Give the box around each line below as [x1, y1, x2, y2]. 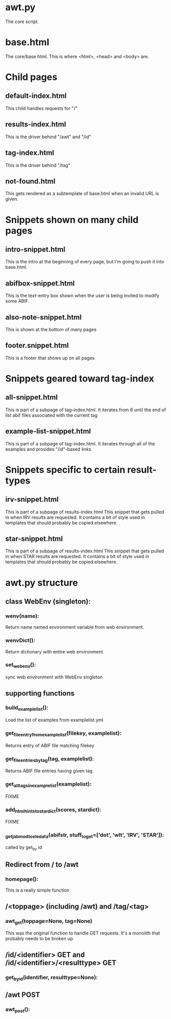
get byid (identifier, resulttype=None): [5, 973, 98, 982]
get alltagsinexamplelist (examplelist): [5, 780, 92, 789]
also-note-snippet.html [5, 313, 82, 322]
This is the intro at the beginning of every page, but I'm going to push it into [5, 259, 165, 265]
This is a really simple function [5, 887, 70, 894]
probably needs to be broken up [5, 936, 73, 942]
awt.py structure [5, 577, 78, 588]
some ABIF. [5, 298, 30, 304]
